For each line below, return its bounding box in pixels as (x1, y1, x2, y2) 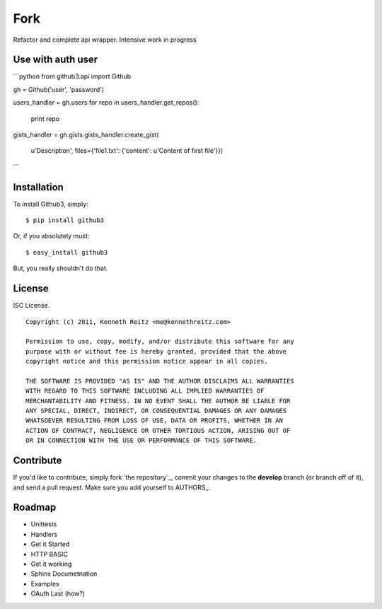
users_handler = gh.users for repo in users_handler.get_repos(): (13, 98, 199, 107)
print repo (30, 114, 60, 123)
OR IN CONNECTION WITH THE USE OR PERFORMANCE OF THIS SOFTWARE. (25, 436, 257, 445)
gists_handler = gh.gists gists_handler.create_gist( (13, 131, 159, 139)
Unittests (30, 520, 57, 528)
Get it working (30, 559, 72, 569)
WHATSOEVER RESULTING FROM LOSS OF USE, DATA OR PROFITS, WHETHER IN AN (25, 417, 283, 424)
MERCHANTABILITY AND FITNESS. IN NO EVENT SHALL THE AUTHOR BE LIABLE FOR (25, 397, 291, 405)
